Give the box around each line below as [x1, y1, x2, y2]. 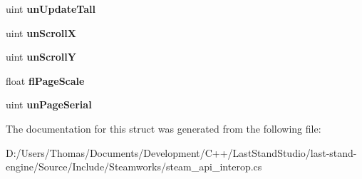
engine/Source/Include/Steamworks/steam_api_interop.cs [6, 159, 262, 174]
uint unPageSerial [6, 97, 92, 112]
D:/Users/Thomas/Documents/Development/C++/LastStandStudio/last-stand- [6, 145, 357, 160]
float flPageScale [6, 73, 85, 88]
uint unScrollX [6, 25, 76, 40]
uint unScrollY [6, 49, 76, 64]
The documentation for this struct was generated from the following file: [6, 121, 321, 135]
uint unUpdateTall [6, 1, 95, 16]
